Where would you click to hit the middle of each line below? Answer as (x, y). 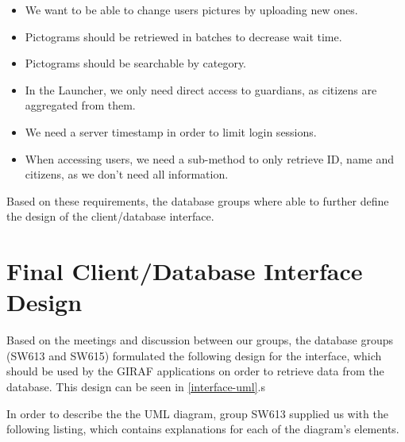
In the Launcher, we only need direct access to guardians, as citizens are (201, 89)
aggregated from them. (80, 105)
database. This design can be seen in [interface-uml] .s (136, 387)
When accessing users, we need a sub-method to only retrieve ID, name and (209, 158)
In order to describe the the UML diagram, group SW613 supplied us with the (197, 413)
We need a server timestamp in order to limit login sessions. (171, 131)
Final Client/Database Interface (185, 271)
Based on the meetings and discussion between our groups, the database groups (200, 340)
